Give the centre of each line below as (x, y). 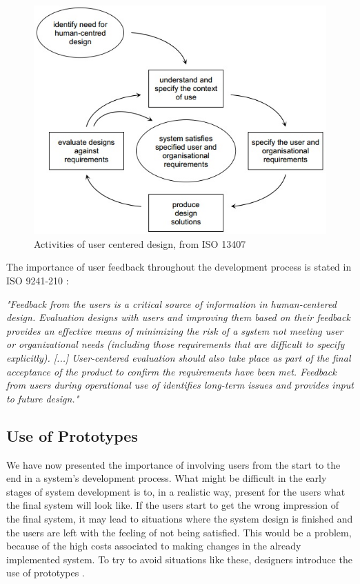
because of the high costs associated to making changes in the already (154, 546)
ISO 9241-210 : (38, 281)
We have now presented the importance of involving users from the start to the (173, 464)
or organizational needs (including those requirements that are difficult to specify (176, 344)
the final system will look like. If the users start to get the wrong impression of (173, 505)
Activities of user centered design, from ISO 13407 (140, 243)
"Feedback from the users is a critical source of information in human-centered (171, 303)
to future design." (43, 398)
